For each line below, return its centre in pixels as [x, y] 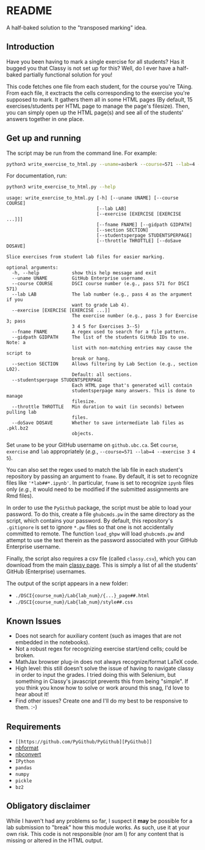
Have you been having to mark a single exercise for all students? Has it [95, 61]
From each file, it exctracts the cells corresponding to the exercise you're [98, 93]
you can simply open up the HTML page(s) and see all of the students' [95, 112]
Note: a [16, 343]
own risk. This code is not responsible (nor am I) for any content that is [95, 833]
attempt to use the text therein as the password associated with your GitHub [102, 540]
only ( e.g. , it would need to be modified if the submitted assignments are [98, 490]
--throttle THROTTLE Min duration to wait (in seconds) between [98, 407]
